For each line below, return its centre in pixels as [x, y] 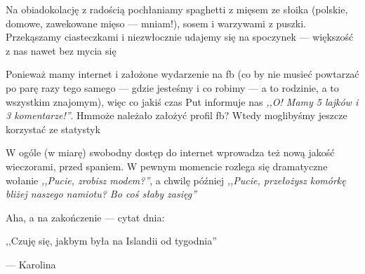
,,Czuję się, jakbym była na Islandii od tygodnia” [111, 241]
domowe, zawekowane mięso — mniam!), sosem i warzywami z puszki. [156, 23]
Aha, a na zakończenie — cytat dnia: [85, 217]
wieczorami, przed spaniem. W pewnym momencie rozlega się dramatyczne [167, 166]
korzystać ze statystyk [53, 129]
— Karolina [31, 264]
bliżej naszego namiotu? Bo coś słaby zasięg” [101, 194]
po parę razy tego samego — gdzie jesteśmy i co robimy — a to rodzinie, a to [172, 87]
